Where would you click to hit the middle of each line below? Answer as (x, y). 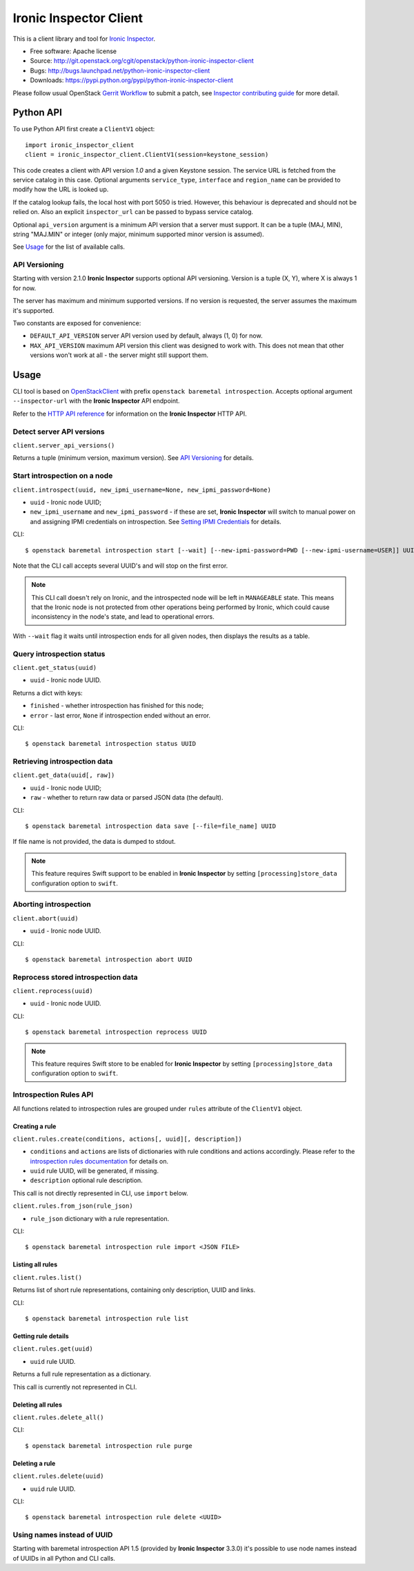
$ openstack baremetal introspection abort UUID (109, 959)
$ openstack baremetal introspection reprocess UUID (116, 1032)
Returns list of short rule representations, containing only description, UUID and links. (134, 1290)
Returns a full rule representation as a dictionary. (82, 1374)
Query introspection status (59, 654)
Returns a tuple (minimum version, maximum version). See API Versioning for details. (134, 458)
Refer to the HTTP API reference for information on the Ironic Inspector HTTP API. (130, 414)
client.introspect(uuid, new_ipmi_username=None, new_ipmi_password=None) (142, 490)
